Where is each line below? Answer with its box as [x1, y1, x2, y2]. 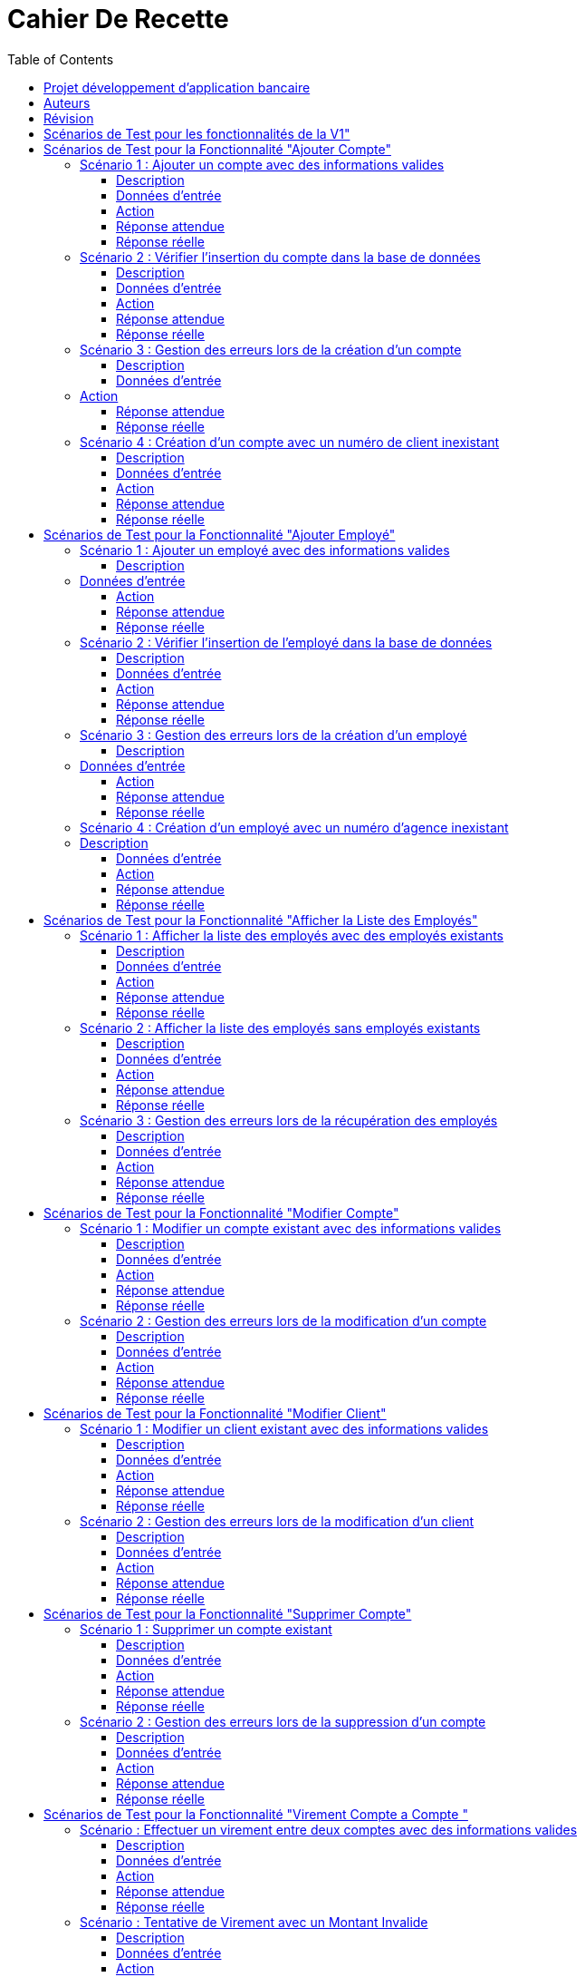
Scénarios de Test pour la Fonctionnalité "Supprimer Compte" [43, 1605, 412, 1622]
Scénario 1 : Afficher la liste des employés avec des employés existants [80, 927, 503, 943]
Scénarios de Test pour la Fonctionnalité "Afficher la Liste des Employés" [43, 911, 478, 928]
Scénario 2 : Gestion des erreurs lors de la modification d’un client [80, 1513, 475, 1529]
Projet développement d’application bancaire [43, 79, 311, 95]
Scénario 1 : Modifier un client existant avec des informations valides [80, 1420, 489, 1436]
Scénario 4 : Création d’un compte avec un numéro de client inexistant [80, 433, 500, 450]
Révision [43, 110, 94, 126]
